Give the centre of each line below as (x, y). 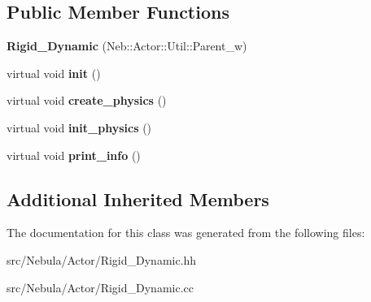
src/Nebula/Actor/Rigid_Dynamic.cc (100, 287)
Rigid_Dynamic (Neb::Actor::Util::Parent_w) (127, 46)
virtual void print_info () (74, 155)
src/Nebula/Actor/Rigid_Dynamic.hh (102, 259)
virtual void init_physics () (79, 127)
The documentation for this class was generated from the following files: (186, 233)
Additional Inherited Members (138, 198)
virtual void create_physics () (87, 100)
